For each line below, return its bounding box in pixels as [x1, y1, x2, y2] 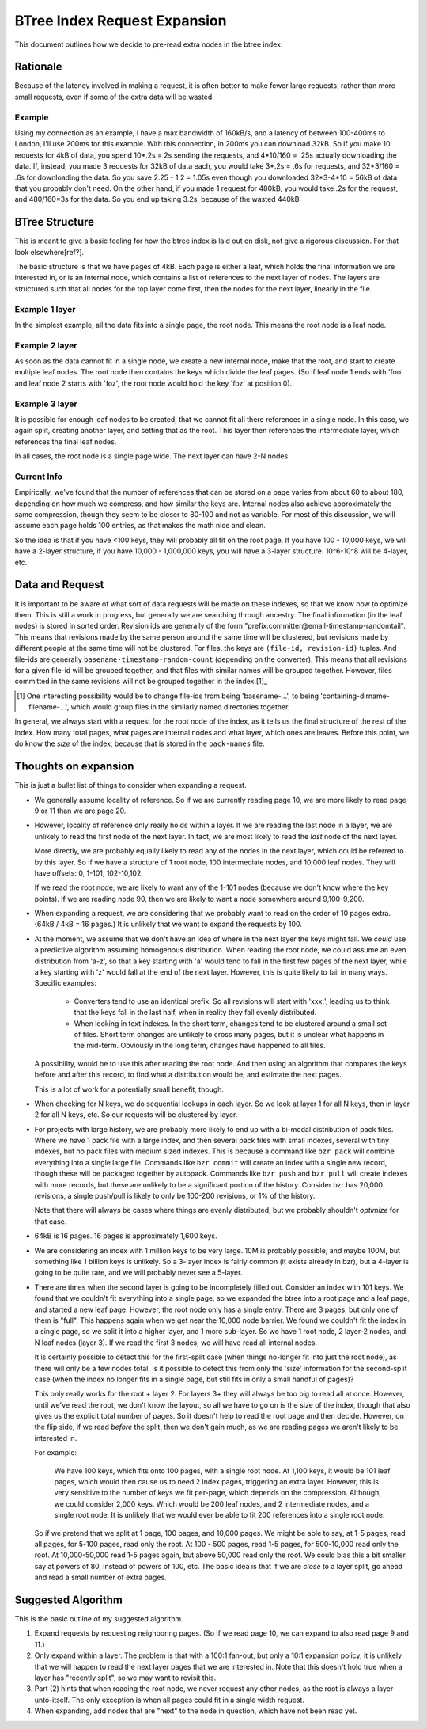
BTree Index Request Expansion [14, 12, 227, 29]
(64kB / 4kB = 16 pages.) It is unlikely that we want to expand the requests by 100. [34, 919, 302, 929]
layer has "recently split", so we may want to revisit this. [34, 1673, 217, 1682]
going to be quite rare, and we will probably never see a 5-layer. [34, 1267, 243, 1278]
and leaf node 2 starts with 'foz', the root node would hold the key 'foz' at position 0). [14, 378, 293, 388]
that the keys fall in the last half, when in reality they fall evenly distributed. [74, 1008, 317, 1017]
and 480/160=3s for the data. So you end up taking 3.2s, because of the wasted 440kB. [14, 195, 302, 204]
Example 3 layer [14, 398, 78, 409]
